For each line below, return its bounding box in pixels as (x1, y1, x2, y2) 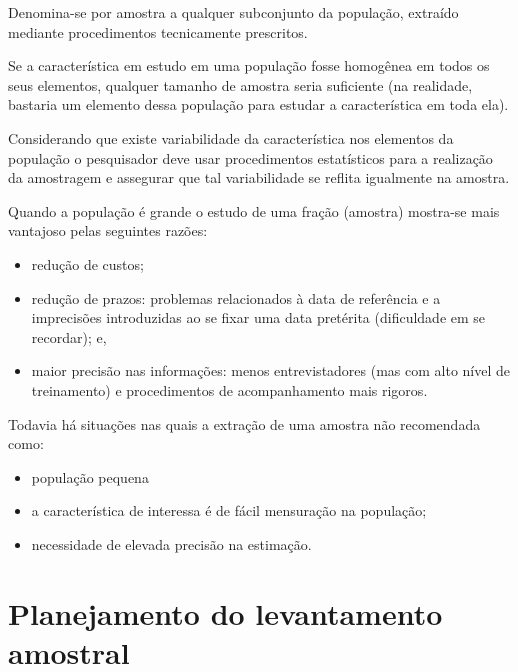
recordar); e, (31, 326, 107, 347)
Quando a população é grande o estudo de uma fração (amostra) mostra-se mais (8, 200, 500, 221)
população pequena (31, 466, 149, 487)
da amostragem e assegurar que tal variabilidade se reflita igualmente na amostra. (8, 167, 510, 188)
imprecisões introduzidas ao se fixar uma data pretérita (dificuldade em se (31, 307, 486, 328)
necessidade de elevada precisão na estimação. (31, 533, 312, 554)
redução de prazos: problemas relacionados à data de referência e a (31, 287, 441, 308)
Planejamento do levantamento (8, 592, 443, 633)
